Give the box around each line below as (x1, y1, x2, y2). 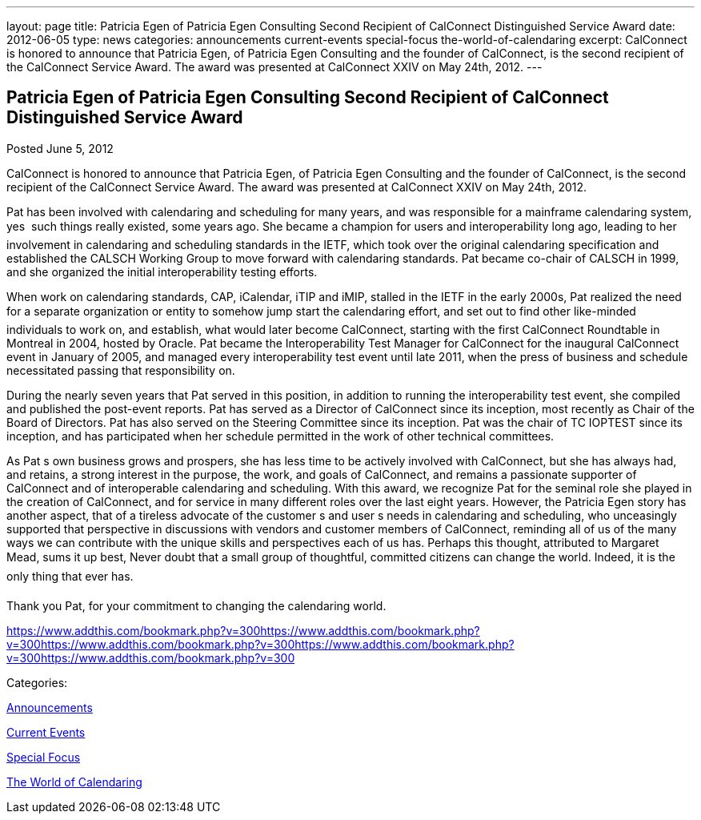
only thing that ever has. (6, 569, 134, 583)
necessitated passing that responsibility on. (6, 363, 235, 377)
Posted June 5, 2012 (6, 141, 114, 155)
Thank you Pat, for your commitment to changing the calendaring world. (6, 598, 387, 613)
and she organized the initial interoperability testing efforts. (6, 264, 318, 279)
